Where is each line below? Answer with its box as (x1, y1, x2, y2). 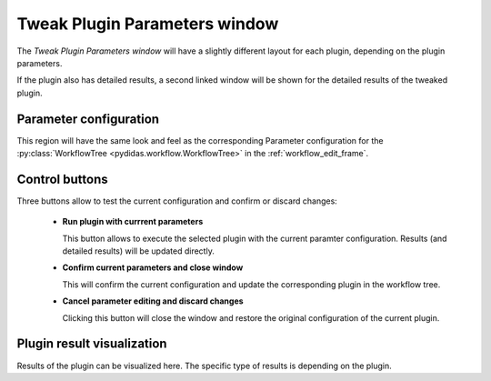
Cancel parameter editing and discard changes (62, 296, 245, 306)
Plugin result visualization (16, 336, 167, 352)
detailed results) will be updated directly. (62, 246, 215, 256)
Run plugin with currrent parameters (62, 216, 204, 227)
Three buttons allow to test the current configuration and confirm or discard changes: (16, 196, 338, 206)
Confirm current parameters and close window (62, 262, 244, 273)
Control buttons (16, 171, 108, 186)
